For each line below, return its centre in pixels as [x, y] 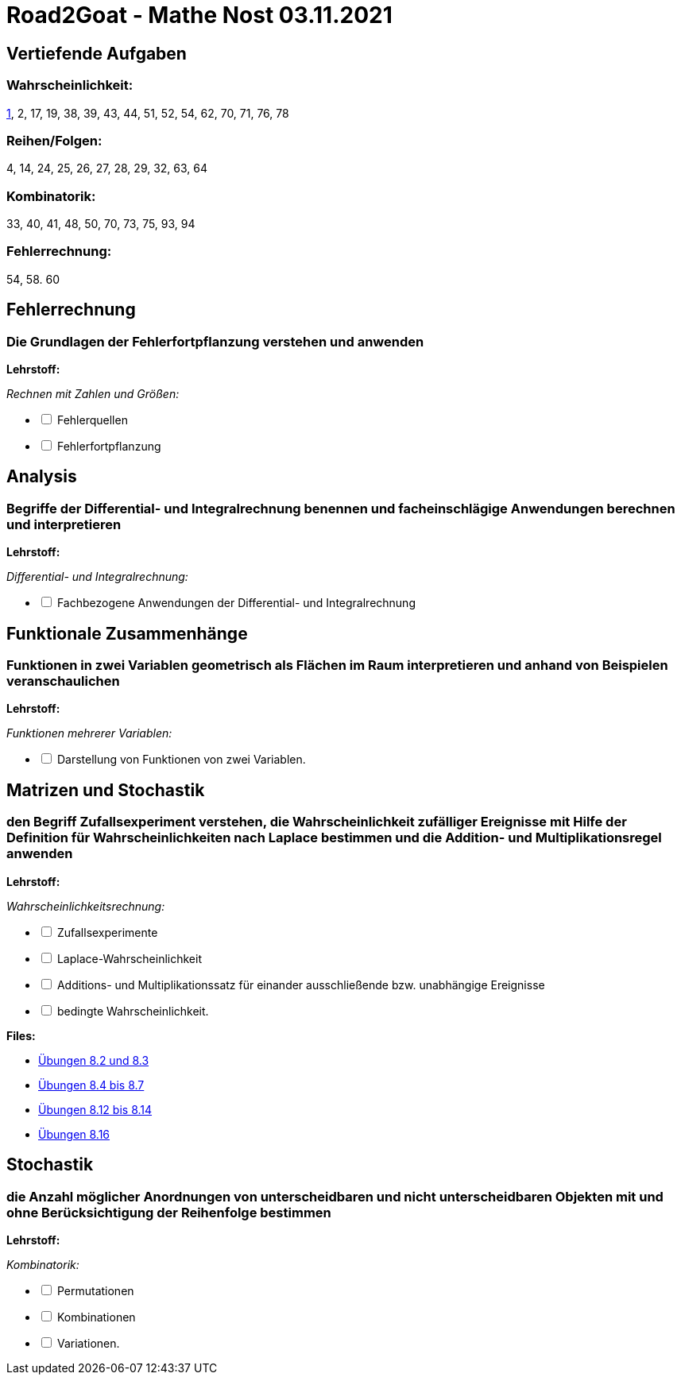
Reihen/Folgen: [54, 140]
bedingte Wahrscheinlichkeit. [133, 1011]
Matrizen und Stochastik [106, 790]
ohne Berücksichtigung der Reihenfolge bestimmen [169, 1212]
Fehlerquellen [92, 420]
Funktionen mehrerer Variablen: [89, 733]
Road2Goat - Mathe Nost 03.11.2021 [199, 15]
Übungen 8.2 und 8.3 [94, 1060]
